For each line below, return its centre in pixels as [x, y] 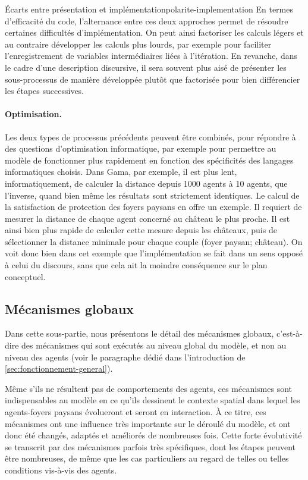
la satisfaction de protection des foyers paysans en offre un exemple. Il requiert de [153, 207]
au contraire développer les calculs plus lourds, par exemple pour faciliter [138, 44]
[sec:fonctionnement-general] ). [59, 368]
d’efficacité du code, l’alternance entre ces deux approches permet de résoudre [147, 21]
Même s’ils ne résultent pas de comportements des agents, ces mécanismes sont [149, 388]
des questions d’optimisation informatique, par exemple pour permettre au [141, 148]
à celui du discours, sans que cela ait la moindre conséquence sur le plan [136, 265]
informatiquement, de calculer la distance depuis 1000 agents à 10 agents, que [146, 183]
